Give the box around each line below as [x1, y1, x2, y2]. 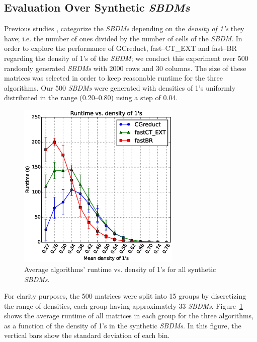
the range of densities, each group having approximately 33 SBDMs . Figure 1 [4, 300, 243, 311]
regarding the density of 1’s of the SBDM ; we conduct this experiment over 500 [4, 52, 248, 63]
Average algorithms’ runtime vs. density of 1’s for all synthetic [24, 263, 216, 274]
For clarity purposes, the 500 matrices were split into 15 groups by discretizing [4, 291, 246, 301]
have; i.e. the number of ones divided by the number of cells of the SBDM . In [4, 33, 242, 43]
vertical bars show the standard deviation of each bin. [4, 330, 170, 340]
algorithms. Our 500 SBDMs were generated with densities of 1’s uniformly [4, 82, 236, 93]
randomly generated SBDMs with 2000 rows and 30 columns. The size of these [4, 62, 246, 73]
